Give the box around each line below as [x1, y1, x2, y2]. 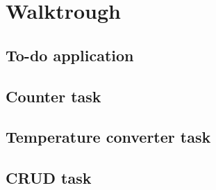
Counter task [6, 85, 101, 106]
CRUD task [6, 167, 92, 189]
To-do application [6, 44, 134, 65]
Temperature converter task [6, 126, 211, 148]
